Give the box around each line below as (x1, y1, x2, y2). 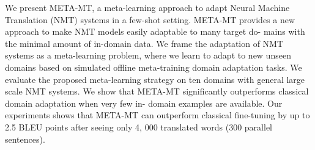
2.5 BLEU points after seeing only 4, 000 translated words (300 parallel (5, 120, 272, 133)
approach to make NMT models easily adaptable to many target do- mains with (5, 25, 305, 38)
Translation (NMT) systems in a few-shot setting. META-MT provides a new (5, 13, 295, 26)
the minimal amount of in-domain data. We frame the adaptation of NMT (5, 37, 284, 49)
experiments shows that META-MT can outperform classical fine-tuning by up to (5, 109, 310, 121)
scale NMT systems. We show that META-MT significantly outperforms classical (5, 85, 309, 98)
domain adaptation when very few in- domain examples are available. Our (5, 96, 283, 109)
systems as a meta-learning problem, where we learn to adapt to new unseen (5, 49, 291, 62)
